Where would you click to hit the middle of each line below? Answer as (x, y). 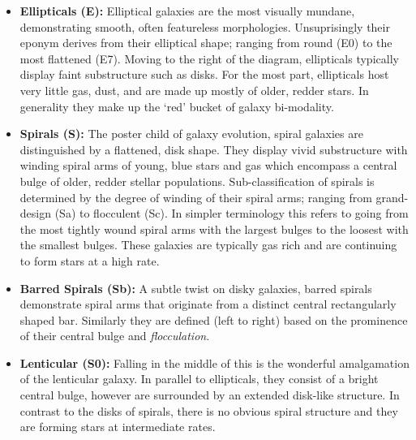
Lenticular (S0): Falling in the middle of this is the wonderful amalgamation (214, 362)
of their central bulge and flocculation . (115, 336)
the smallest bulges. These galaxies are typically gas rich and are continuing (208, 245)
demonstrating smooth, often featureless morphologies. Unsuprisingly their (205, 26)
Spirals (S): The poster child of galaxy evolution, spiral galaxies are (191, 134)
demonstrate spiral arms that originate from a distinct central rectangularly (208, 304)
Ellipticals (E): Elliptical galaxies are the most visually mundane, (187, 11)
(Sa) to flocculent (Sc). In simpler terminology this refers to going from (232, 213)
